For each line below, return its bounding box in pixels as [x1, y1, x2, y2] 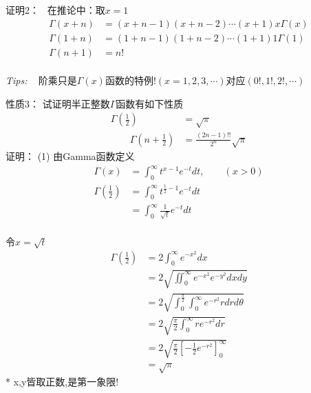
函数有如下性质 [116, 96, 184, 110]
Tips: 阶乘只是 [6, 73, 77, 88]
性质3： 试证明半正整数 [6, 96, 110, 110]
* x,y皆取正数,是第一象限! [6, 374, 119, 389]
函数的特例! [105, 73, 156, 88]
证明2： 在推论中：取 [6, 3, 105, 17]
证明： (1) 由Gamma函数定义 [6, 149, 135, 163]
